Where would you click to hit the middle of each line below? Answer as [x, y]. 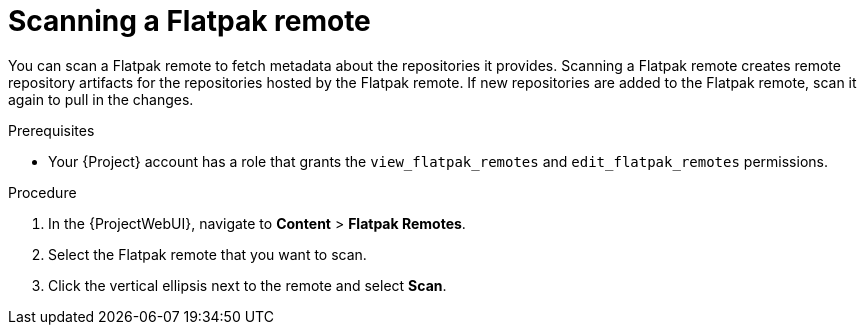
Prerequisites [51, 130]
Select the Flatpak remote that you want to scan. [207, 254]
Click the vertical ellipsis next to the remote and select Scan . [247, 285]
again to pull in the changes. [101, 99]
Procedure [42, 192]
